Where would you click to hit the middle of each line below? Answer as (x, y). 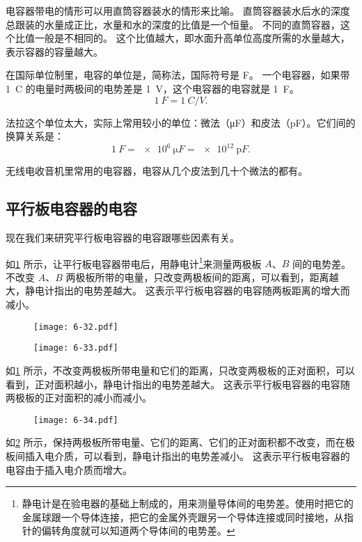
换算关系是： (35, 136)
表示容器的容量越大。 (54, 51)
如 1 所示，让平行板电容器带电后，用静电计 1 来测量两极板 (134, 262)
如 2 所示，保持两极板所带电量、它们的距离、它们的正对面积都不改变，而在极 (180, 442)
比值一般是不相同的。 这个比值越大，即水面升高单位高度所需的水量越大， (182, 38)
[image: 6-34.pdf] (76, 420)
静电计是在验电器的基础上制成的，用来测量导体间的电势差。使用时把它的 (188, 503)
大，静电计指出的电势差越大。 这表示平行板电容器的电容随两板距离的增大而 (178, 290)
